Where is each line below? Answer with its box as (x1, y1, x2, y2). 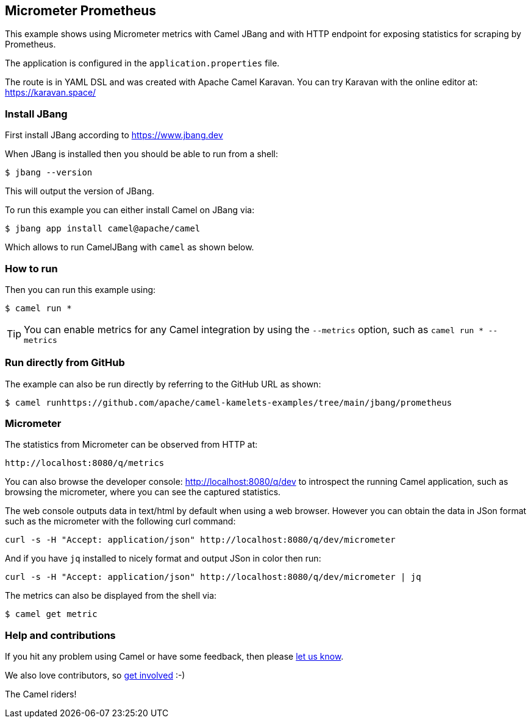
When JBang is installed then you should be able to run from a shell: (5, 149, 279, 160)
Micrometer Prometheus (5, 3, 157, 18)
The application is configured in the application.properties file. (5, 58, 280, 69)
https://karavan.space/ (5, 87, 96, 98)
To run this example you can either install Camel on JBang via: (5, 205, 255, 216)
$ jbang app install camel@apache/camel (5, 224, 201, 234)
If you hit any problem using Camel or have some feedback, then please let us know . (5, 651, 344, 662)
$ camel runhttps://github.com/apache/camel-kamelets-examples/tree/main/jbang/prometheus (5, 397, 452, 407)
